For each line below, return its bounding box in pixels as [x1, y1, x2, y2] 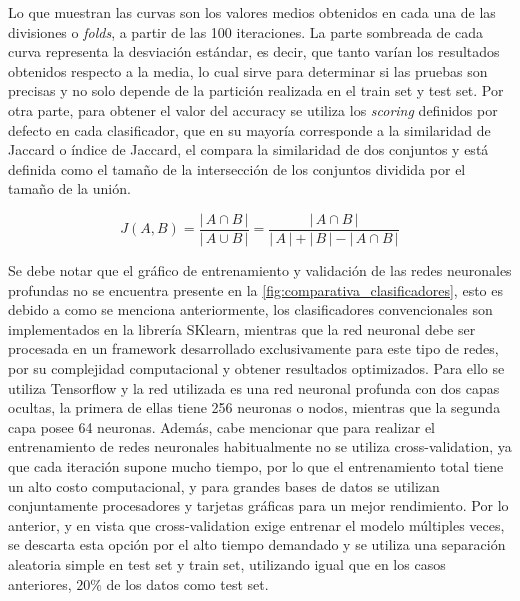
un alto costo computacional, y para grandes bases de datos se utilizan [8, 475, 440, 496]
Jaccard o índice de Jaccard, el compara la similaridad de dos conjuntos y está [8, 139, 489, 160]
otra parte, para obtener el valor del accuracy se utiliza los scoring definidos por [8, 99, 498, 120]
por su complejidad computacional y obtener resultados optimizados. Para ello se [8, 357, 505, 378]
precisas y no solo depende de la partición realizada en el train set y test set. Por [8, 80, 504, 101]
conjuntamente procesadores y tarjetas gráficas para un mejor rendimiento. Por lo [8, 495, 509, 516]
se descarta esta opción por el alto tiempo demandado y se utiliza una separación [8, 534, 506, 555]
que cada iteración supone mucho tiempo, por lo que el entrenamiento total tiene [8, 455, 504, 476]
